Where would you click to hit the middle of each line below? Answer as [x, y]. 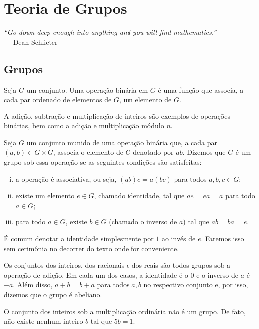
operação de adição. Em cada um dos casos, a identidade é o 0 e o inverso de [121, 274]
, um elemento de [145, 99]
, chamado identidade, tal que [139, 195]
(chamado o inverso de [143, 222]
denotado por [153, 152]
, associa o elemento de [88, 152]
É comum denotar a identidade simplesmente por [79, 239]
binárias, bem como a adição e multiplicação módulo [84, 126]
